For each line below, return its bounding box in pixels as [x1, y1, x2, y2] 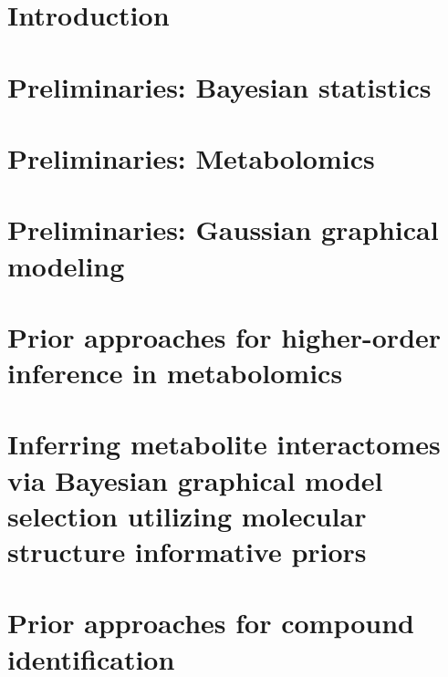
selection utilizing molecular [7, 496, 367, 534]
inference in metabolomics [7, 354, 343, 391]
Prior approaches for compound [7, 604, 414, 641]
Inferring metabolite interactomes [7, 425, 441, 463]
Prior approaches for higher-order [7, 318, 442, 355]
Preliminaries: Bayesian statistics [7, 68, 432, 105]
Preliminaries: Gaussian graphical [7, 211, 439, 248]
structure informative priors [7, 533, 367, 569]
